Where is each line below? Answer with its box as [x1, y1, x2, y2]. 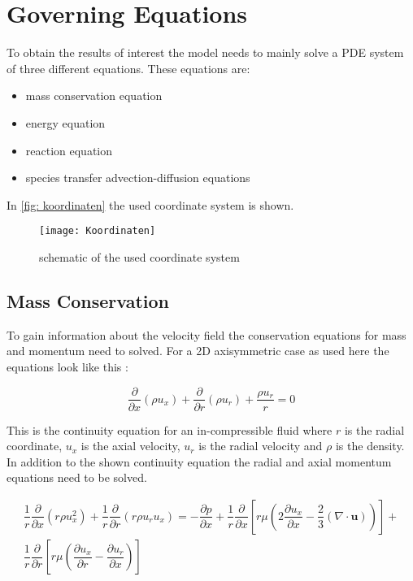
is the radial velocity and [198, 437, 323, 454]
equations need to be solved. [7, 469, 147, 486]
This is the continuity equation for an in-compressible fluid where [7, 421, 333, 438]
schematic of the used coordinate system [39, 248, 240, 265]
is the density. [335, 437, 405, 454]
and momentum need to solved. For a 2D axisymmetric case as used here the [7, 342, 389, 359]
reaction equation [25, 141, 113, 158]
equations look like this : [7, 358, 128, 375]
